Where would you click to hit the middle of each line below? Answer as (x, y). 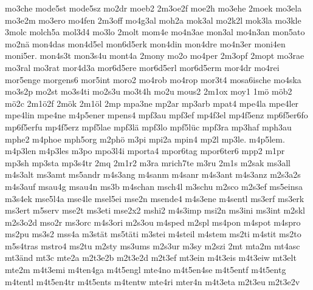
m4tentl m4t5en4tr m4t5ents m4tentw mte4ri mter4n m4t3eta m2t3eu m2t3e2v (153, 281)
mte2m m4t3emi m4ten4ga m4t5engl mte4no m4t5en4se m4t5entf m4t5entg (146, 270)
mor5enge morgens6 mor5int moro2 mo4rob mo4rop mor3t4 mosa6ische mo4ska (153, 79)
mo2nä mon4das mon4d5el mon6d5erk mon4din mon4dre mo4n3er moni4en (145, 43)
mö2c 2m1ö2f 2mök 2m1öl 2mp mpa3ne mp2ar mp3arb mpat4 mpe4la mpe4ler (152, 103)
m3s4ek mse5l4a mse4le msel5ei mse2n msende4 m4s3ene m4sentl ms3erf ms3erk (155, 198)
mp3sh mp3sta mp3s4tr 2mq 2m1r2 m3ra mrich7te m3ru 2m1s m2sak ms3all (148, 162)
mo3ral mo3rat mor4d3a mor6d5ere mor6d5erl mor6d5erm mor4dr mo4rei (142, 67)
